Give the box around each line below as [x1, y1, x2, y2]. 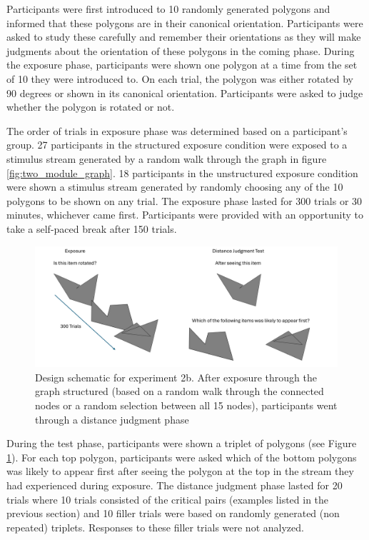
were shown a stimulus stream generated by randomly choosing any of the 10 [6, 179, 343, 194]
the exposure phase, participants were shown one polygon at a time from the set [6, 57, 358, 72]
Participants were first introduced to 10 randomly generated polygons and [6, 1, 330, 16]
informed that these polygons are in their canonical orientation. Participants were [6, 15, 363, 30]
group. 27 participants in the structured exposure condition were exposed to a [6, 137, 348, 152]
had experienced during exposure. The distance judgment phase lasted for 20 [6, 478, 343, 493]
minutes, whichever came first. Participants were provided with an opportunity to [6, 207, 364, 222]
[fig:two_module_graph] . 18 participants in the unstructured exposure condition [6, 165, 358, 180]
